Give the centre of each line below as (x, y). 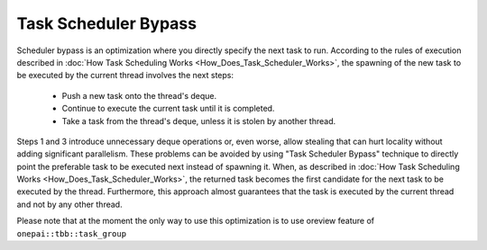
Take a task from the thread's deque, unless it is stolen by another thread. (199, 121)
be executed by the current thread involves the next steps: (125, 76)
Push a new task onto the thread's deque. (139, 95)
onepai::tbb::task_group (71, 233)
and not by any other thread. (69, 204)
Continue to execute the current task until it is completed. (168, 109)
